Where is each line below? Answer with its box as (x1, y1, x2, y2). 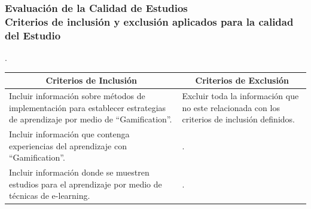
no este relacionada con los (182, 101, 280, 113)
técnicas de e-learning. (9, 189, 90, 202)
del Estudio (5, 27, 61, 42)
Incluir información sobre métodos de (9, 90, 145, 102)
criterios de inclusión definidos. (182, 113, 295, 125)
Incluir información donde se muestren (9, 166, 150, 179)
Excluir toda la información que (182, 90, 299, 102)
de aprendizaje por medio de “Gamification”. (9, 113, 172, 125)
